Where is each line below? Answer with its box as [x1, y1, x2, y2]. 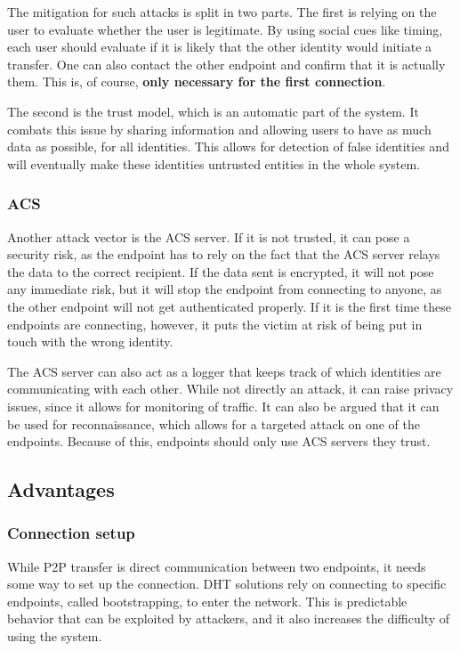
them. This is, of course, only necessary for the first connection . [7, 72, 386, 91]
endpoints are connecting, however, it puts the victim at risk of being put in [7, 314, 423, 333]
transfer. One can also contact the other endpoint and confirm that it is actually [7, 54, 446, 73]
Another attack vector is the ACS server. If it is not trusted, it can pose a [7, 227, 410, 246]
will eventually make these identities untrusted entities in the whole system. [7, 154, 421, 173]
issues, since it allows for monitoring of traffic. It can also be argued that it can [7, 396, 440, 415]
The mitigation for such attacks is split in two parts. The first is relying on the [7, 3, 437, 20]
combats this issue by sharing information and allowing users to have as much [7, 119, 432, 138]
